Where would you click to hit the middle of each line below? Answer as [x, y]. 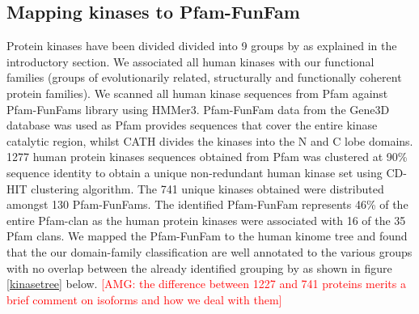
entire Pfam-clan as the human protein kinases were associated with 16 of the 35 [206, 220]
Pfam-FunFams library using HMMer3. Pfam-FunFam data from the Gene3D [198, 109]
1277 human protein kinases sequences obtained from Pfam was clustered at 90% [207, 157]
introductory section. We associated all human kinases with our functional [190, 61]
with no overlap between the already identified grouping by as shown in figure [199, 267]
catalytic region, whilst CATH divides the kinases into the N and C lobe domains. [210, 140]
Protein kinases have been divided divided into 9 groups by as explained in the [202, 46]
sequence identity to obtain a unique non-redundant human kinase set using [195, 172]
